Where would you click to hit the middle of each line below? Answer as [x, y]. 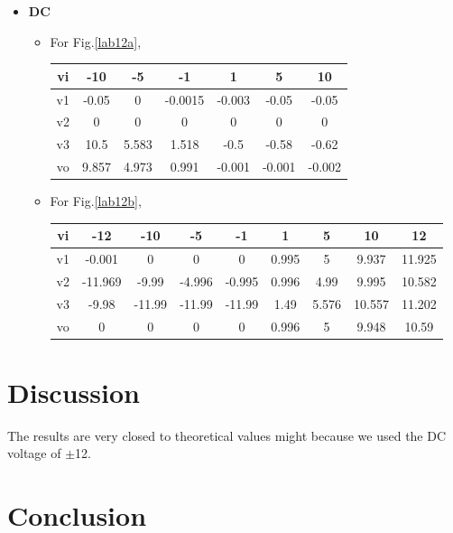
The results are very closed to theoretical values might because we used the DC [227, 435]
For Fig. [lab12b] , [96, 201]
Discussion [74, 392]
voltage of [34, 453]
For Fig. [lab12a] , [96, 41]
